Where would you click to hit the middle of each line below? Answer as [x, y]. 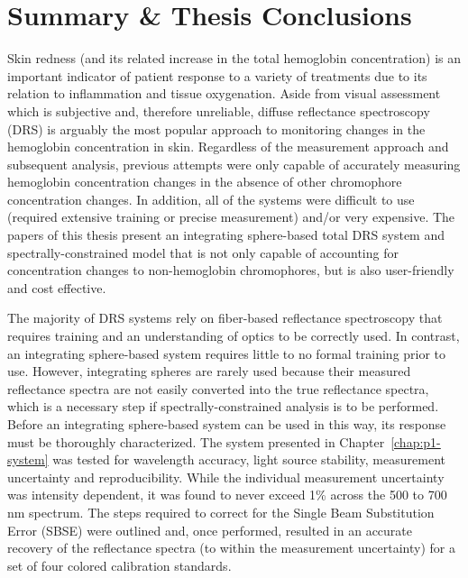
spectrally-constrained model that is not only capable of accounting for [203, 252]
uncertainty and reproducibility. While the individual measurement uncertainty [226, 477]
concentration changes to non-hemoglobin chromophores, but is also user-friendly [231, 270]
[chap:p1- [416, 441]
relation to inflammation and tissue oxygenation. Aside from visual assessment [224, 93]
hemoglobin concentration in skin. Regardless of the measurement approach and [228, 147]
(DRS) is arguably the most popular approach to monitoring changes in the [216, 128]
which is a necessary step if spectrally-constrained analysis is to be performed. [223, 406]
